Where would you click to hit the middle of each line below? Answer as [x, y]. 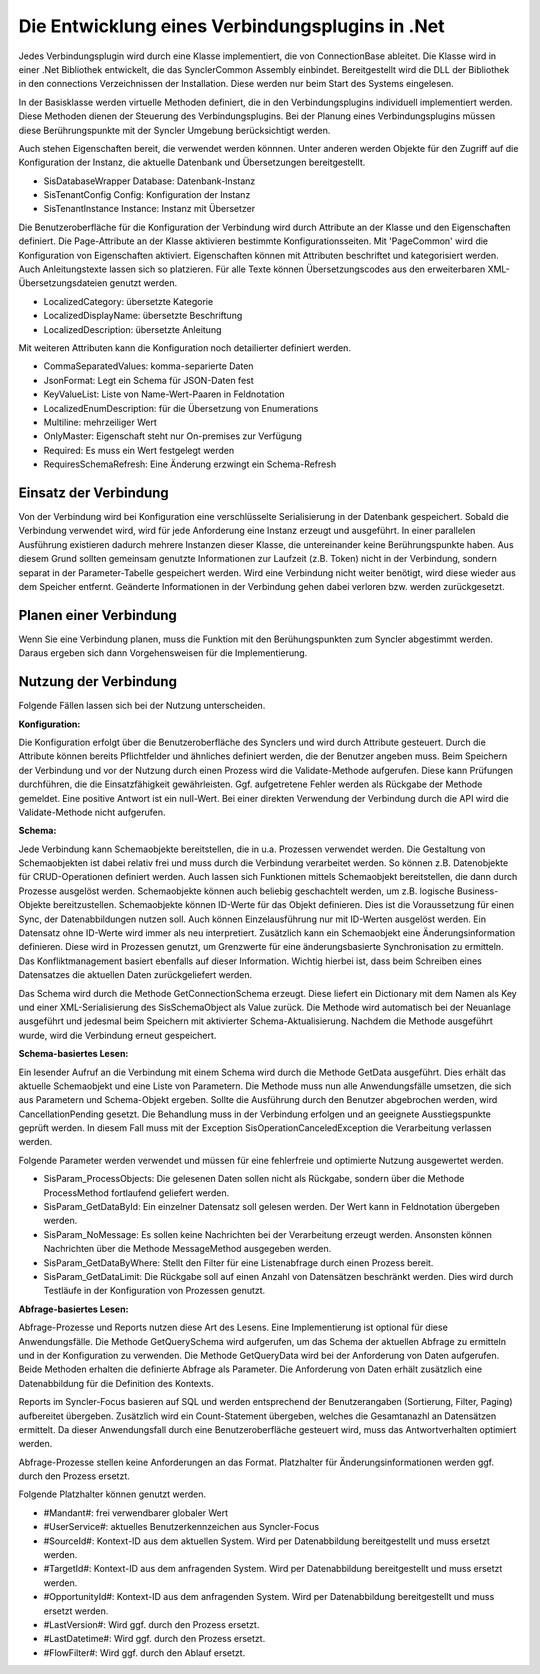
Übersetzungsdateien [63, 283]
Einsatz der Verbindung [93, 492]
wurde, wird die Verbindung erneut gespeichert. [117, 1035]
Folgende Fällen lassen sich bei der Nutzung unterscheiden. [142, 706]
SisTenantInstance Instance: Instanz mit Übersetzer [149, 209]
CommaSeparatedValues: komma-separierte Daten [148, 366]
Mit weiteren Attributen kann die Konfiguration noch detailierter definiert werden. [185, 347]
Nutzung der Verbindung [97, 681]
